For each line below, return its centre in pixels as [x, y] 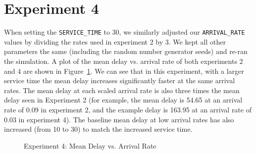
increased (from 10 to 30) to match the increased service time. [98, 129]
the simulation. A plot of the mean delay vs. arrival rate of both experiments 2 [124, 61]
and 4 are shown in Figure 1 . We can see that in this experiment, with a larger [124, 71]
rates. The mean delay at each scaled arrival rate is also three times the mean [122, 90]
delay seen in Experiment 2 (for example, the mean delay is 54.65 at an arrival [123, 100]
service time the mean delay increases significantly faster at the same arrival [120, 80]
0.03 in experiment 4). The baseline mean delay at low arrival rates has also [119, 119]
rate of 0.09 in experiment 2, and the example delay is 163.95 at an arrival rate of [128, 109]
